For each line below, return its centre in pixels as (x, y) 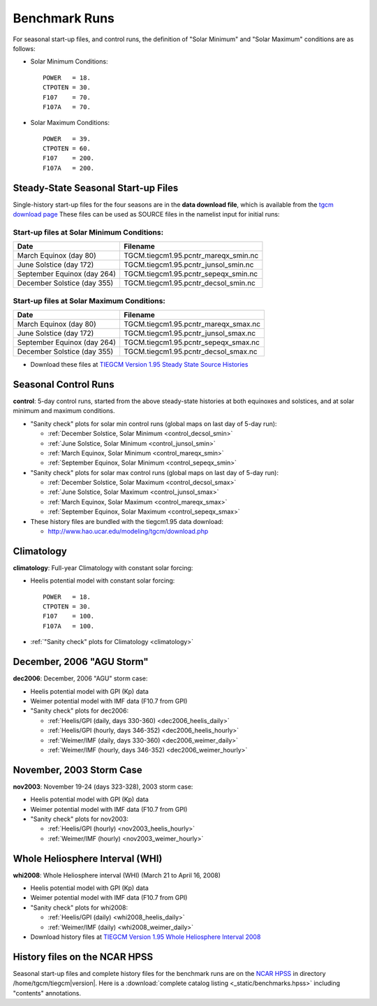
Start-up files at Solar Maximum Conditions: (89, 300)
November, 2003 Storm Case (77, 770)
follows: (24, 48)
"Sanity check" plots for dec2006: (80, 711)
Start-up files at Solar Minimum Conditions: (88, 232)
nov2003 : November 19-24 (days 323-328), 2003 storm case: (103, 787)
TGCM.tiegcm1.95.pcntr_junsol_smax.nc (190, 333)
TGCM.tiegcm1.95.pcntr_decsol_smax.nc (190, 351)
